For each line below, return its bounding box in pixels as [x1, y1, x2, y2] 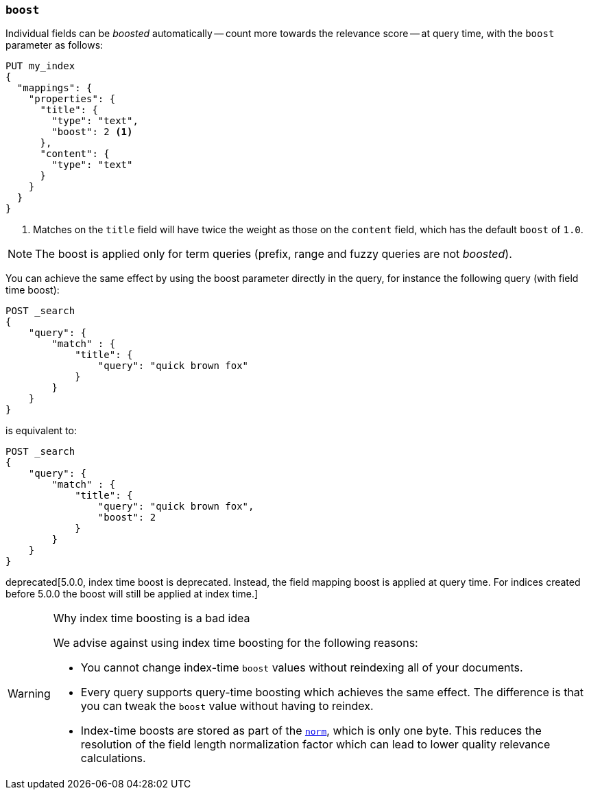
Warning [8, 687, 51, 701]
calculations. [80, 751, 146, 766]
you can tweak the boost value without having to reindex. [80, 699, 374, 713]
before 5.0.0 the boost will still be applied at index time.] [5, 588, 259, 600]
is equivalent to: [5, 425, 77, 437]
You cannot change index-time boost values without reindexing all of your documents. [80, 661, 523, 675]
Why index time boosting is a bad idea [53, 611, 250, 626]
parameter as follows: [5, 39, 104, 51]
